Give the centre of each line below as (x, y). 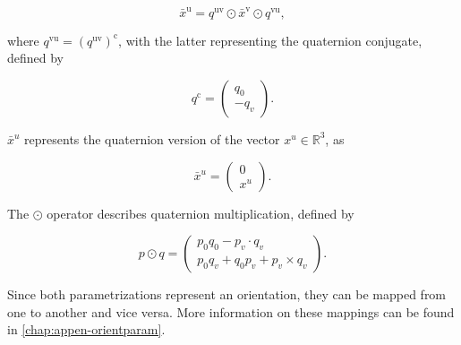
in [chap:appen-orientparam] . (86, 329)
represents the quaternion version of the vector (152, 138)
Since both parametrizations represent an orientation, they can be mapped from (227, 294)
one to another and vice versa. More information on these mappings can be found (231, 311)
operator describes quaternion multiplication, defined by (201, 213)
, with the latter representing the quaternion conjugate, (270, 40)
